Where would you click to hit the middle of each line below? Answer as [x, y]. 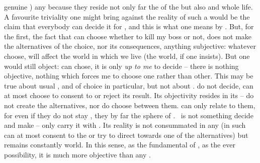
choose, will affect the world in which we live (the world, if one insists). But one [127, 56]
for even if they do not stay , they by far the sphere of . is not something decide [129, 115]
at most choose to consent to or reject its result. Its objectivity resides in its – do [129, 95]
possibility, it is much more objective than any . [77, 154]
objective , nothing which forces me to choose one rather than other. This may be [129, 76]
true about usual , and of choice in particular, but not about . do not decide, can [129, 85]
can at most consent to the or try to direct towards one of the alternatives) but [126, 135]
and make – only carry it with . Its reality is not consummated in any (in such [125, 125]
